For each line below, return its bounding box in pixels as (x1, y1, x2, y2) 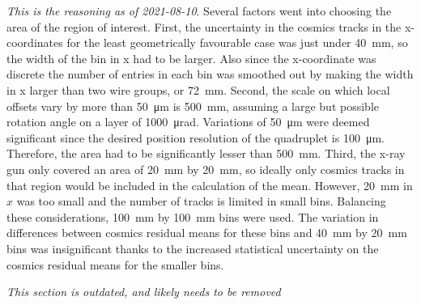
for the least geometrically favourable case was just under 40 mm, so (66, 34, 408, 51)
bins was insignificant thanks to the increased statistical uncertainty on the (6, 239, 379, 256)
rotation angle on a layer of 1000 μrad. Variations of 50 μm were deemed (6, 113, 370, 130)
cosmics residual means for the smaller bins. (6, 256, 224, 273)
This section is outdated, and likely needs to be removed (6, 283, 281, 300)
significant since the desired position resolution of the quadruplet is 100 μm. (6, 129, 385, 146)
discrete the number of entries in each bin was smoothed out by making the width (6, 66, 414, 83)
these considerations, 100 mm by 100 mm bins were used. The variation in (6, 208, 379, 225)
